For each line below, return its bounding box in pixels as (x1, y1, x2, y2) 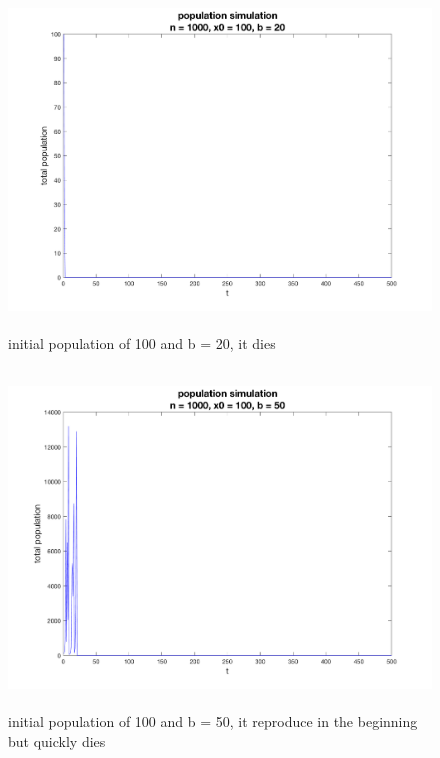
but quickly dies (8, 730, 106, 751)
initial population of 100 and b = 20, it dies (8, 332, 276, 353)
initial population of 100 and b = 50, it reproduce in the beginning (8, 711, 418, 732)
